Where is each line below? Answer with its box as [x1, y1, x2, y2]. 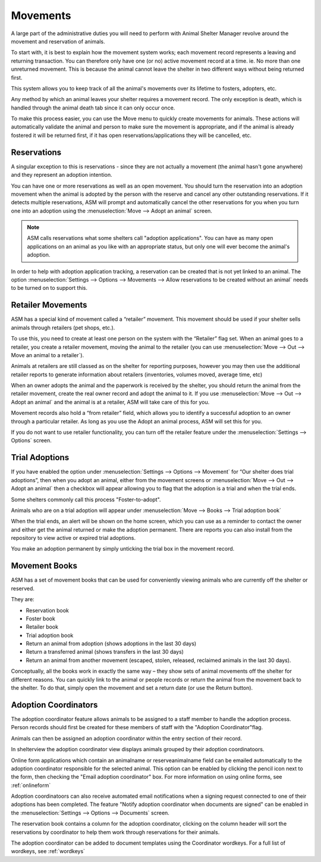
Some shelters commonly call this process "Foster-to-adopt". [11, 496, 161, 503]
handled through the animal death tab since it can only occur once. [11, 104, 175, 111]
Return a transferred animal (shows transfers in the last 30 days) [26, 648, 184, 655]
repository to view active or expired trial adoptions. [11, 535, 136, 542]
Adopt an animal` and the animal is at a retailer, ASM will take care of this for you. [11, 398, 210, 405]
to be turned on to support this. [11, 285, 88, 292]
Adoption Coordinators [11, 699, 98, 710]
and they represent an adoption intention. [11, 171, 112, 179]
